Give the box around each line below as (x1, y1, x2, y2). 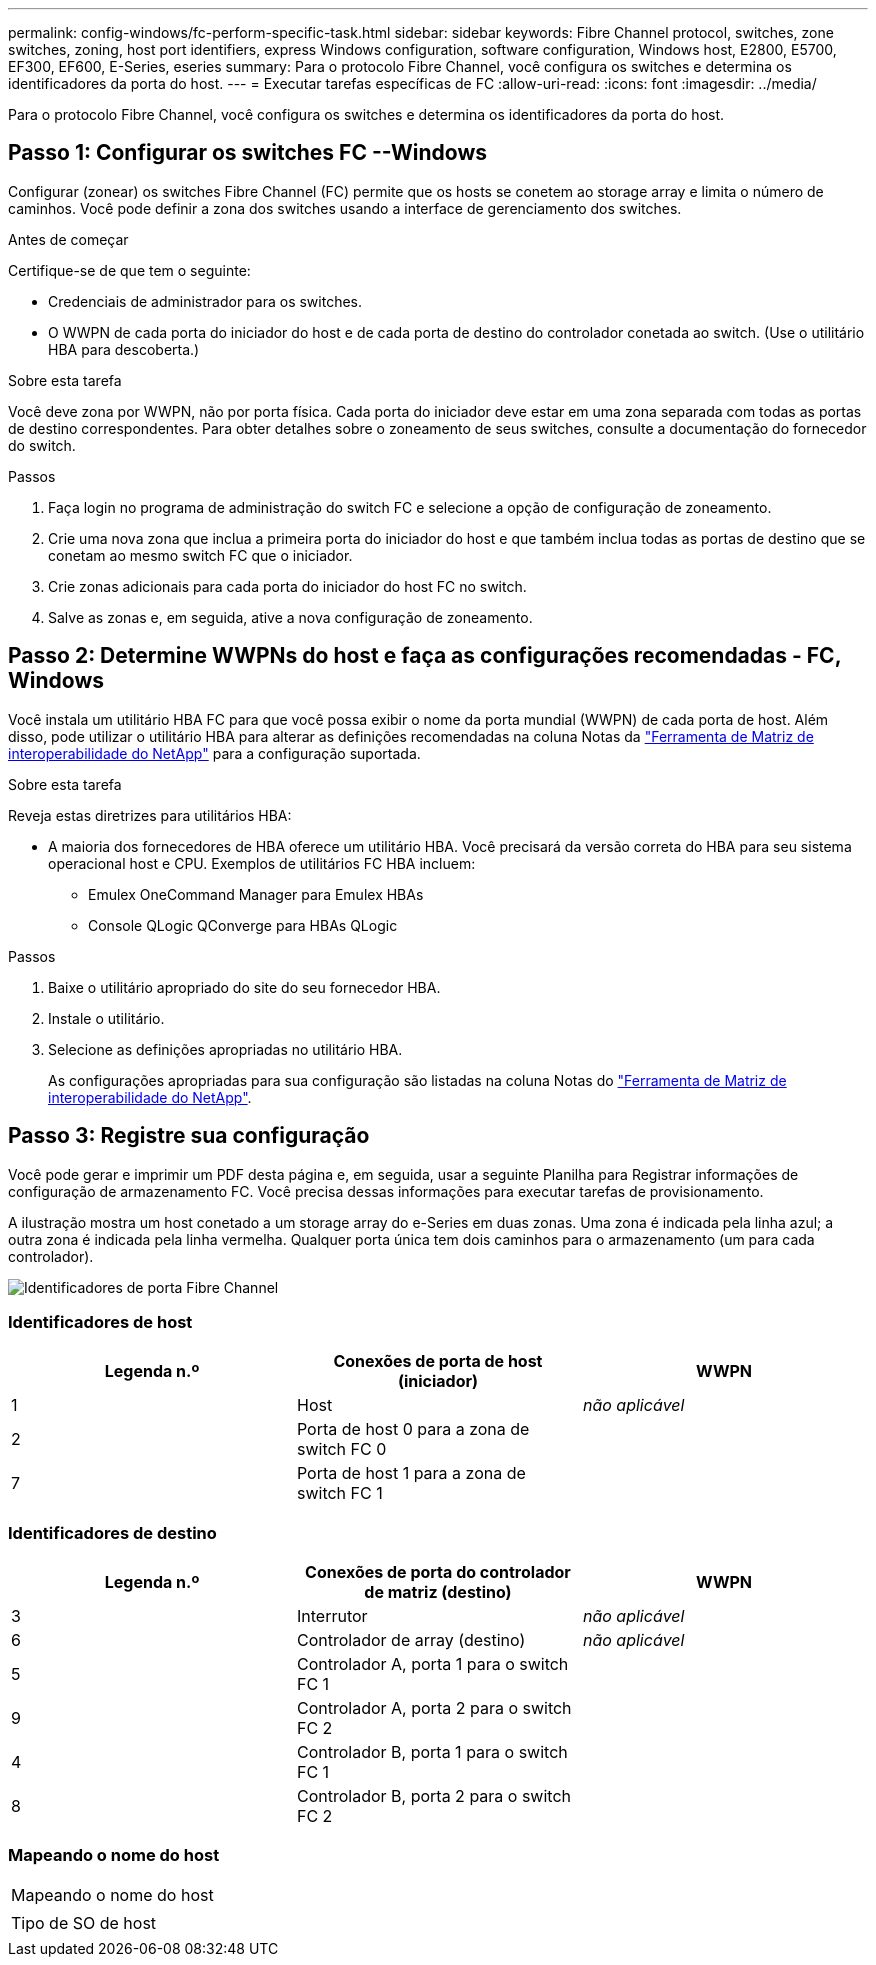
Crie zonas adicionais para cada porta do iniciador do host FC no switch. (48, 577, 527, 595)
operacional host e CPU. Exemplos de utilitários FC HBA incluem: (48, 854, 476, 872)
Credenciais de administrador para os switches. (48, 292, 363, 310)
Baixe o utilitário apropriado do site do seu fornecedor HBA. (48, 978, 441, 996)
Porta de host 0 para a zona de (296, 1419, 530, 1440)
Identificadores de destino (8, 1522, 217, 1543)
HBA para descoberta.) (48, 340, 200, 358)
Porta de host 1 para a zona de (296, 1463, 526, 1484)
